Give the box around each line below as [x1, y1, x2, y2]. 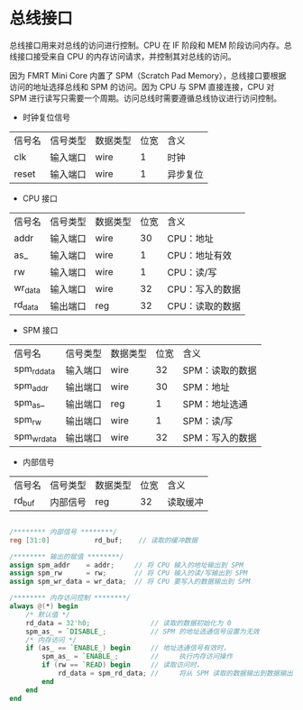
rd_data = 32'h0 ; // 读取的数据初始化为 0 [25, 618, 232, 627]
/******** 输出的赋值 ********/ [9, 551, 124, 561]
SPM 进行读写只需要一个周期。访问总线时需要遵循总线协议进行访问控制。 [9, 92, 282, 104]
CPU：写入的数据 [167, 283, 241, 296]
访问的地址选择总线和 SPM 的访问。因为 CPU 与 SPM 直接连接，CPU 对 [9, 81, 275, 92]
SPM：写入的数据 [182, 432, 257, 444]
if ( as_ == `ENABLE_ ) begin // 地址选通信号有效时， [25, 643, 231, 653]
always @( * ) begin [9, 602, 78, 611]
